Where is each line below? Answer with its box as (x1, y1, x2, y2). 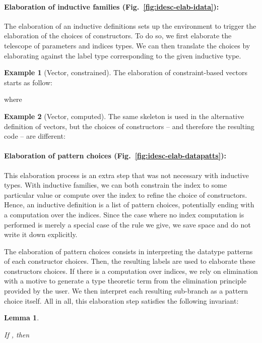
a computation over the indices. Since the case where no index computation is (4, 209, 244, 219)
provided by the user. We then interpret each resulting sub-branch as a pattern (4, 285, 248, 296)
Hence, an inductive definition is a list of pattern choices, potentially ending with (4, 199, 254, 210)
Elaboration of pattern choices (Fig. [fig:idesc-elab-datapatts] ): (4, 150, 226, 161)
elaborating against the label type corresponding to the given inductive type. (4, 50, 241, 61)
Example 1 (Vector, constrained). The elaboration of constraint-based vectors (4, 67, 247, 78)
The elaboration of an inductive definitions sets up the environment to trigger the (4, 20, 256, 31)
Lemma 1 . (4, 312, 39, 323)
